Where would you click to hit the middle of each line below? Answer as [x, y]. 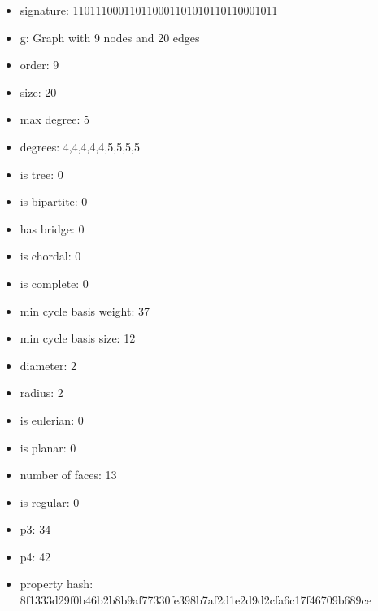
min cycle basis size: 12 [78, 338]
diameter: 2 [48, 365]
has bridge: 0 [52, 228]
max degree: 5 [54, 119]
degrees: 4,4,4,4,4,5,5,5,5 [80, 146]
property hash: [56, 584]
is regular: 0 [50, 502]
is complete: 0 [54, 283]
